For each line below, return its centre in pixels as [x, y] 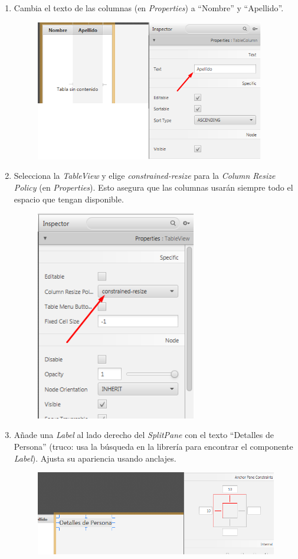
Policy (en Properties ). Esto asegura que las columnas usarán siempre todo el [153, 187]
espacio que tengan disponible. [69, 199]
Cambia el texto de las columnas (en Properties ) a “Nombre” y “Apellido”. [149, 8]
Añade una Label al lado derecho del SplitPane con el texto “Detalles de [144, 435]
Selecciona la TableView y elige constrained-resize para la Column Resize [145, 176]
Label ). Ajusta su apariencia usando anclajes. [95, 458]
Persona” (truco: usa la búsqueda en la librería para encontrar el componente [153, 446]
